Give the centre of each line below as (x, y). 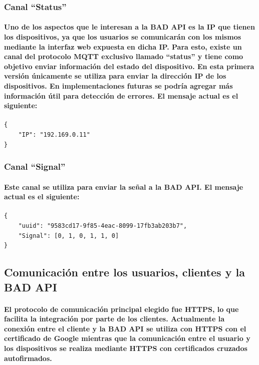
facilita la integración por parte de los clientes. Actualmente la (114, 319)
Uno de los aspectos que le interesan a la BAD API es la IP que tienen (129, 27)
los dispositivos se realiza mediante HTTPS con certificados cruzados (126, 348)
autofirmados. (28, 358)
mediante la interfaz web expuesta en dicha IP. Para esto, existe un (123, 46)
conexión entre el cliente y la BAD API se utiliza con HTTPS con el (125, 328)
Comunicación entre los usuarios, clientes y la (124, 272)
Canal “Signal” (35, 166)
